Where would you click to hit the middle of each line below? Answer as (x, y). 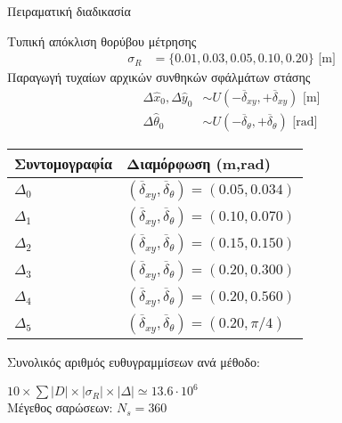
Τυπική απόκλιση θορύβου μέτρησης (102, 41)
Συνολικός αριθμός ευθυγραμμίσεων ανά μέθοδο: (134, 362)
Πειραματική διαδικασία (69, 11)
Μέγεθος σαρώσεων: (60, 407)
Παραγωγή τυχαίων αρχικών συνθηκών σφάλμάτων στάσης (159, 77)
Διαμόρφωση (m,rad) (199, 164)
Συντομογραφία (64, 164)
